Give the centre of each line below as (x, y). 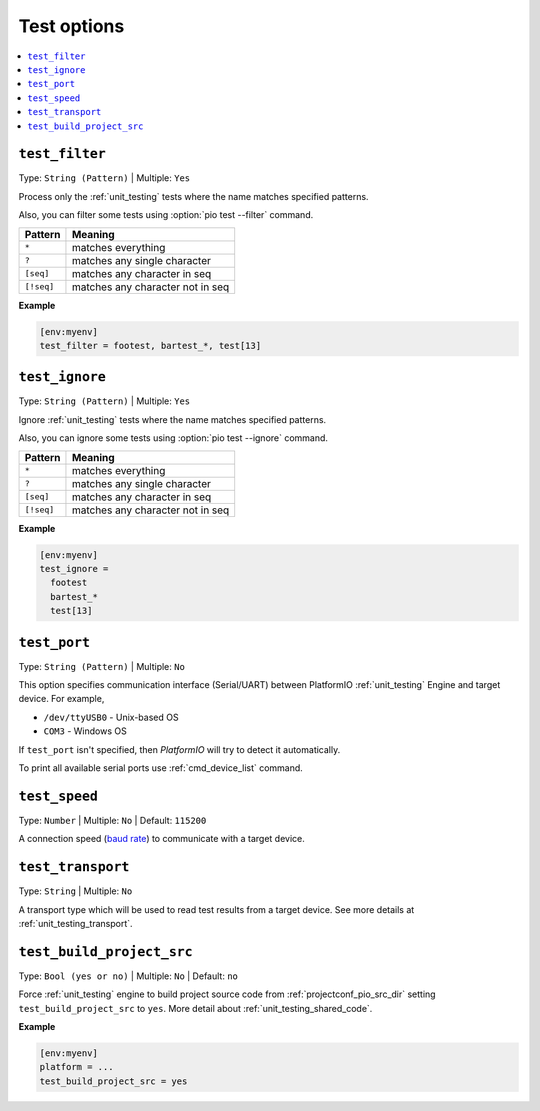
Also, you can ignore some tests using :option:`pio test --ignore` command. (173, 438)
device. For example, (61, 699)
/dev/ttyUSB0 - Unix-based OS (111, 717)
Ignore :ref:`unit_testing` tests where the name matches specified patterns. (172, 419)
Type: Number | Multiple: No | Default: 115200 (112, 820)
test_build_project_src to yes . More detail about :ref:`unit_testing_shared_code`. (195, 1008)
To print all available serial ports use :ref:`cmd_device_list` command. (161, 768)
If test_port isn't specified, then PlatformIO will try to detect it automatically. (179, 749)
